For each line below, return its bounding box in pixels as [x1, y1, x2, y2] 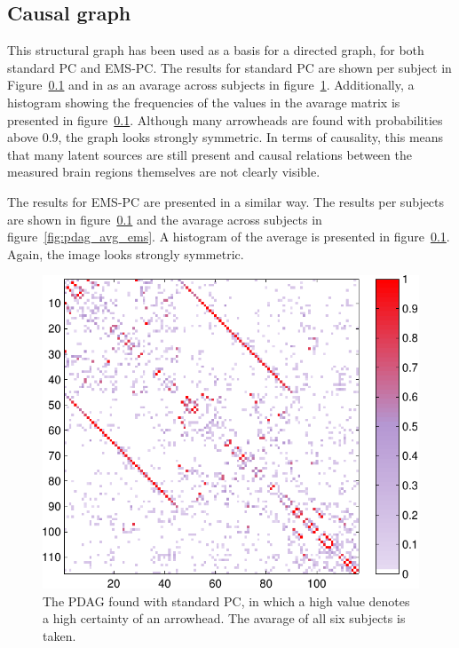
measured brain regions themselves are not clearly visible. [7, 162, 321, 181]
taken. [43, 626, 76, 644]
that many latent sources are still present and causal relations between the [7, 145, 412, 163]
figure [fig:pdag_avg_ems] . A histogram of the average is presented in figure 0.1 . [7, 227, 450, 246]
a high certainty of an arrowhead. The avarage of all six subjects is [43, 609, 406, 628]
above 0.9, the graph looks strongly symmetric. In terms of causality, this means [7, 128, 444, 146]
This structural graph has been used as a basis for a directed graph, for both [7, 41, 424, 59]
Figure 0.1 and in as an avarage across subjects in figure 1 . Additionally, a [7, 75, 415, 94]
